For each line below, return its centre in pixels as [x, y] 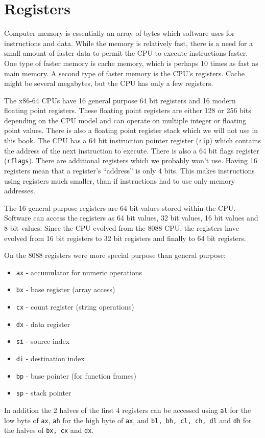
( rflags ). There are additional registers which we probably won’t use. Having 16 [131, 160]
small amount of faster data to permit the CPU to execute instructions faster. [126, 53]
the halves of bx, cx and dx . [49, 430]
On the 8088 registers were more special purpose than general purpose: [115, 255]
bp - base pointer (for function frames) [76, 375]
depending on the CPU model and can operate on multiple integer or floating [125, 120]
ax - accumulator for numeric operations [79, 272]
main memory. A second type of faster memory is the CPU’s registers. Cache [124, 73]
